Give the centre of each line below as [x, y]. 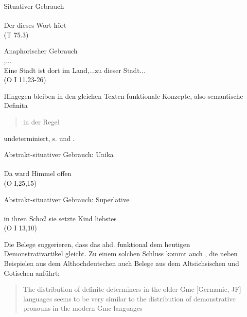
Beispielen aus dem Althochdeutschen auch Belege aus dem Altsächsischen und [122, 263]
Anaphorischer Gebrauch [41, 51]
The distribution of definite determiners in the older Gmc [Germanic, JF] [132, 289]
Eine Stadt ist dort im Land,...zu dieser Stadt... [75, 70]
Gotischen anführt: [32, 273]
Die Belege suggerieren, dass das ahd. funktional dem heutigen [97, 244]
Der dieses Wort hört [35, 25]
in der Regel [41, 121]
